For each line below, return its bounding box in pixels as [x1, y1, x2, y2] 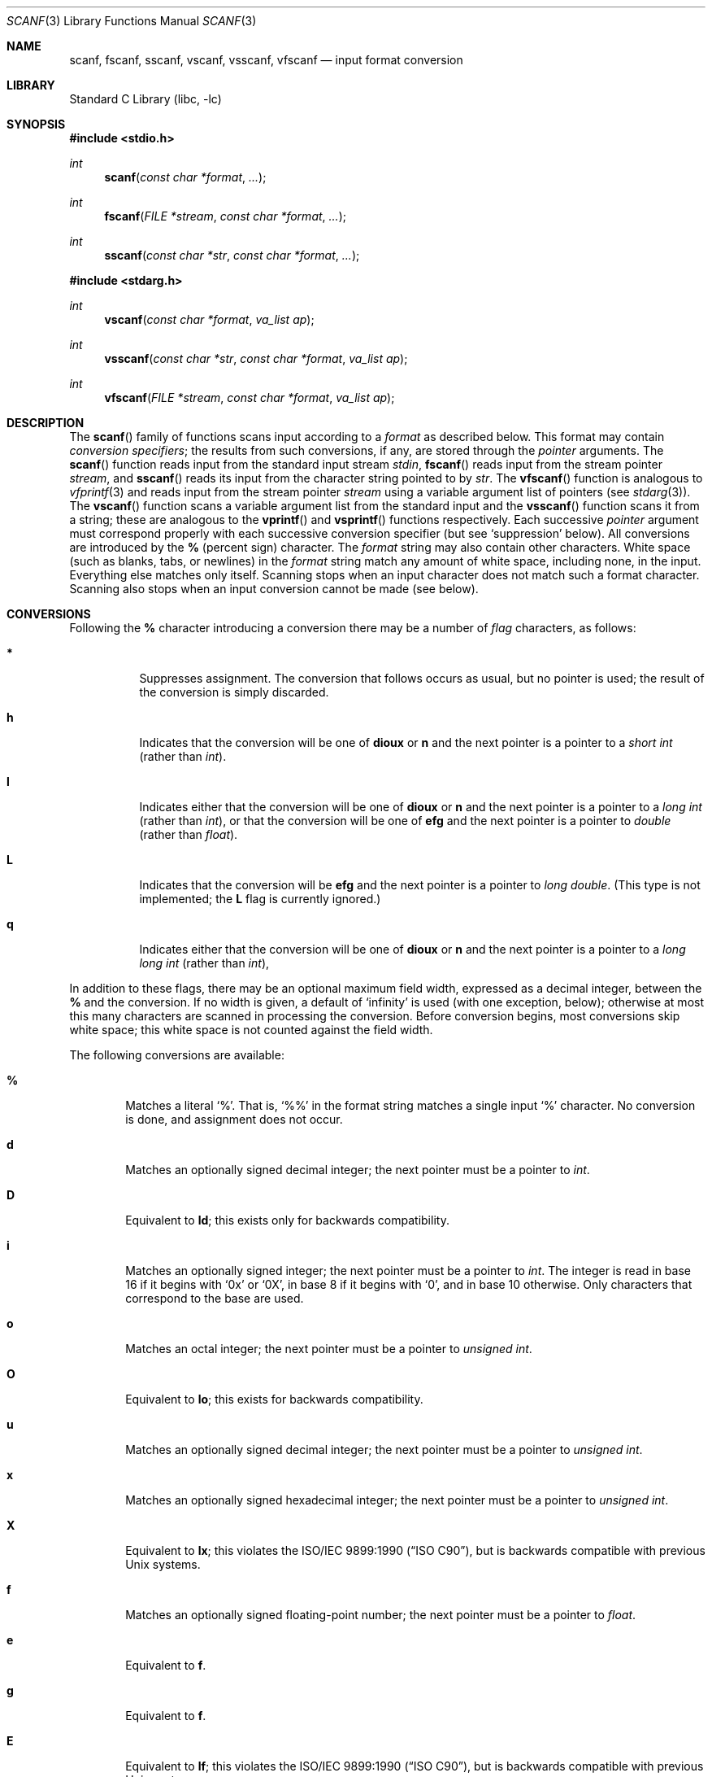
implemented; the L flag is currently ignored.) [139, 892, 381, 906]
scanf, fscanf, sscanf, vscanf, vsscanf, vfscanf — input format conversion [69, 53, 463, 67]
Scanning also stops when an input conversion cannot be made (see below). [69, 582, 479, 596]
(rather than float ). [139, 827, 238, 841]
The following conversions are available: [69, 1048, 284, 1062]
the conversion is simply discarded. [139, 685, 329, 699]
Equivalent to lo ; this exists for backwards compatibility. [125, 1392, 423, 1406]
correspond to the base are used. [125, 1291, 304, 1305]
